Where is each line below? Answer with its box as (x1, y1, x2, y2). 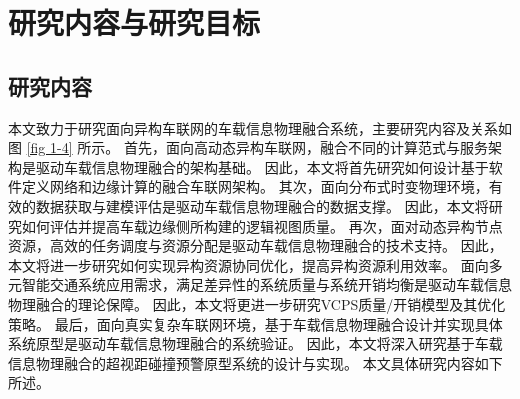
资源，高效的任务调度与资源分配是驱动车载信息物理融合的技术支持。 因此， (8, 235, 503, 256)
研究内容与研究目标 (8, 2, 261, 43)
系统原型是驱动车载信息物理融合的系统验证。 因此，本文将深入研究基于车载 (8, 333, 503, 354)
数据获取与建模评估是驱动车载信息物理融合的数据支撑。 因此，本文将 (35, 195, 489, 216)
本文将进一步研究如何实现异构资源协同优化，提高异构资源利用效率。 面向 (8, 254, 489, 275)
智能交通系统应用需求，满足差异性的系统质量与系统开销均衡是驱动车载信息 (21, 274, 512, 295)
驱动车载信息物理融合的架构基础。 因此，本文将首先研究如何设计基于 (35, 156, 489, 177)
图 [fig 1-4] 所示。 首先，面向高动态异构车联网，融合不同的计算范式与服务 (8, 137, 488, 158)
